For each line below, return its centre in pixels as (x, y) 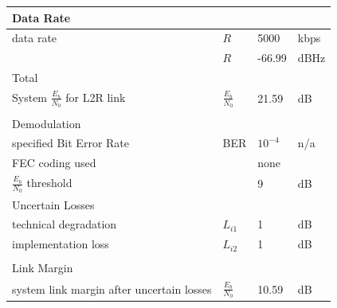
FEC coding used (54, 163)
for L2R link (96, 97)
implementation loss (61, 244)
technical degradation (65, 224)
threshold (49, 183)
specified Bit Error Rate (71, 143)
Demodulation (47, 123)
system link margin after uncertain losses (112, 289)
